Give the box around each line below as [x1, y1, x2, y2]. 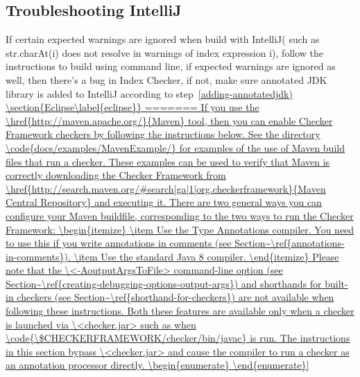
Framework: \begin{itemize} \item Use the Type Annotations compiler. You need [6, 222, 354, 236]
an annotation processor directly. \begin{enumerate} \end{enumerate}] [6, 358, 309, 372]
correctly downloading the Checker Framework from [6, 168, 226, 182]
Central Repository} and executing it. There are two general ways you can [6, 195, 322, 209]
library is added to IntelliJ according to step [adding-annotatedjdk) [6, 86, 293, 100]
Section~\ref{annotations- [234, 236, 345, 250]
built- [325, 276, 348, 290]
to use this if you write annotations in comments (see [6, 236, 232, 250]
